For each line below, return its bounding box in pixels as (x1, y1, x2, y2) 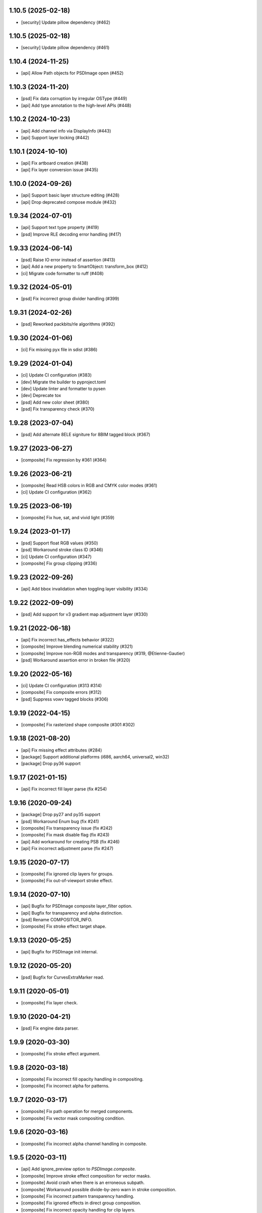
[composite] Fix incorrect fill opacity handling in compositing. (21, 1076, 144, 1082)
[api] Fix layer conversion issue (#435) (21, 167, 98, 173)
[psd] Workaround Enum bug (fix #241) (21, 818, 99, 824)
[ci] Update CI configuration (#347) (21, 554, 92, 559)
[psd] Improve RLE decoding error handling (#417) (21, 231, 121, 237)
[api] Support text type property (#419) (21, 225, 99, 230)
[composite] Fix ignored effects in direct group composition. (21, 1200, 142, 1206)
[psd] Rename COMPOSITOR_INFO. (21, 917, 93, 923)
